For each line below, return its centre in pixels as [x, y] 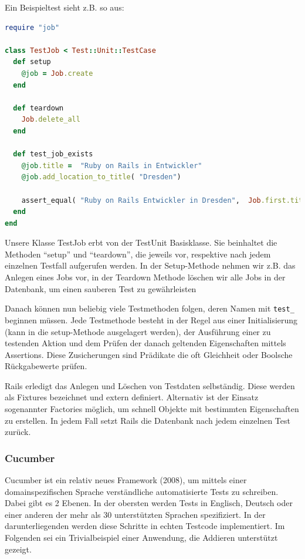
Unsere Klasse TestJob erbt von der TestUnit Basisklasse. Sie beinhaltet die [141, 242]
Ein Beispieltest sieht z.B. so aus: [65, 7]
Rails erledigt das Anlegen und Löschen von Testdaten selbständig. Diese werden [150, 385]
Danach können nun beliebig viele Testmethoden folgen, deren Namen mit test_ [150, 308]
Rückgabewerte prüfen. [46, 366]
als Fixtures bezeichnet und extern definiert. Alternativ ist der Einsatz [132, 397]
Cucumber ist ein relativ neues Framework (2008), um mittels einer [126, 480]
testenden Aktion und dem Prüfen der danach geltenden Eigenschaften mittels [145, 343]
